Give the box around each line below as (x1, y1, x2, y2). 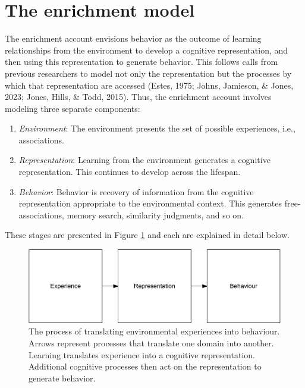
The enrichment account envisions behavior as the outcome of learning (5, 32, 262, 45)
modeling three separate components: (5, 102, 140, 114)
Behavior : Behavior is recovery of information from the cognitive (18, 185, 254, 198)
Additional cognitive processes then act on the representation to (29, 360, 262, 373)
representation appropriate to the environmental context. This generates (18, 197, 282, 209)
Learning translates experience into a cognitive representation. (29, 348, 255, 361)
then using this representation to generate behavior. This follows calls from (5, 55, 278, 68)
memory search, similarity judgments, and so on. (67, 208, 244, 221)
